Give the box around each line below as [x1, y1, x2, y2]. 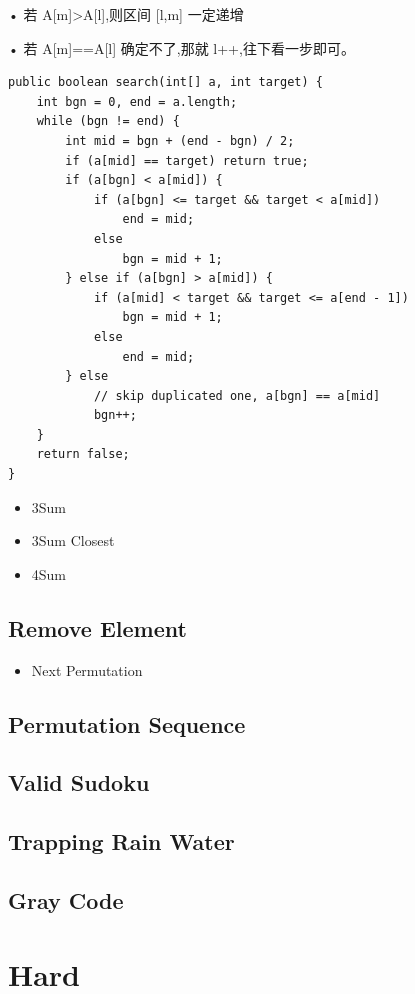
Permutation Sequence [8, 708, 246, 739]
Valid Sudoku [8, 767, 150, 798]
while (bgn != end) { [36, 114, 180, 129]
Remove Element [8, 612, 187, 643]
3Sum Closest [31, 530, 115, 551]
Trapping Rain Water [8, 826, 235, 857]
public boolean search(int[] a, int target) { [8, 75, 323, 90]
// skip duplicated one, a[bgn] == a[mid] [93, 388, 381, 403]
